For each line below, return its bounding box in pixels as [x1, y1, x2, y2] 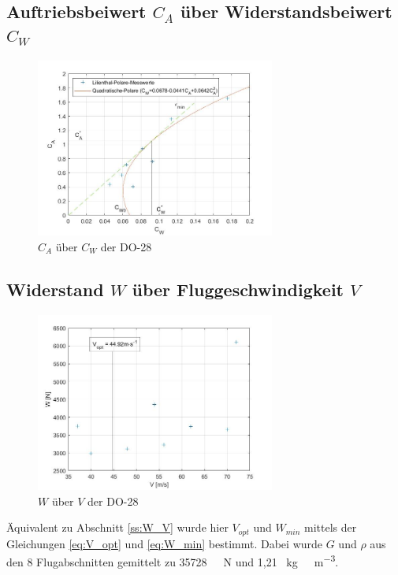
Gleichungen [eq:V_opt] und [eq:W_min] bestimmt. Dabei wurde [6, 535, 323, 551]
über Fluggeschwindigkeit [132, 276, 344, 301]
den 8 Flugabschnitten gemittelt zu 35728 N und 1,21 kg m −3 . [6, 551, 339, 570]
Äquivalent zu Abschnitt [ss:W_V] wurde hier [6, 519, 229, 536]
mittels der [304, 519, 357, 536]
